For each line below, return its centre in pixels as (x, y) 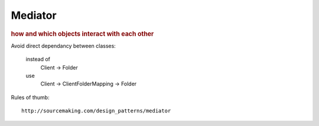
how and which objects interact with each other (82, 34)
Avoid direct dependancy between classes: (64, 46)
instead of (38, 59)
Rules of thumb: (30, 97)
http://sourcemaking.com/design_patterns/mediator (96, 111)
